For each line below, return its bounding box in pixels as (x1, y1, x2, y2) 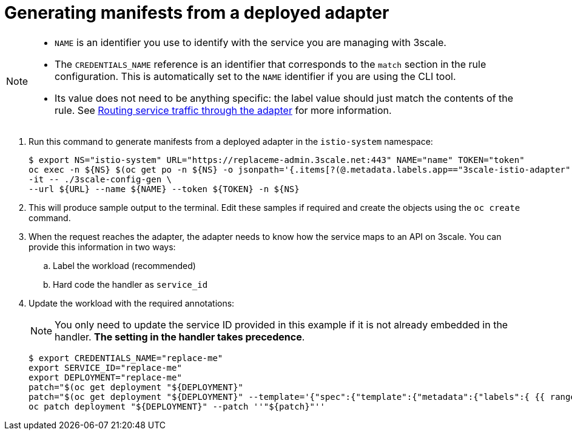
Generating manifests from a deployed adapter (4, 2, 389, 23)
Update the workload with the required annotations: (29, 297, 235, 308)
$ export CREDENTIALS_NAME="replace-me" (29, 353, 223, 363)
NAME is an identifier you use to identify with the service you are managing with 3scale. (55, 36, 446, 48)
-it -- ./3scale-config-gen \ (29, 174, 172, 184)
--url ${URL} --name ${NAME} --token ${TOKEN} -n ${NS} (29, 184, 300, 194)
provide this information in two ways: (29, 241, 176, 252)
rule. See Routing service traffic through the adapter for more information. (55, 104, 392, 116)
